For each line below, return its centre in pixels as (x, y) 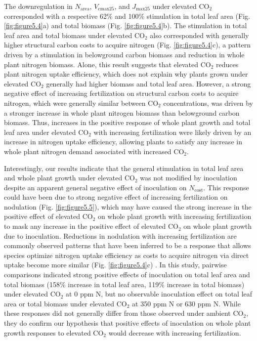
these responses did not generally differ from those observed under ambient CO (124, 313)
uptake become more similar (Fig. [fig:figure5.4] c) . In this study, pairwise (115, 265)
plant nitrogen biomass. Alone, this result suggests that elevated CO (107, 64)
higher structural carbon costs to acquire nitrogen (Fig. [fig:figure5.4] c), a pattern (127, 45)
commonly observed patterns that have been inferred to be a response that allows (128, 245)
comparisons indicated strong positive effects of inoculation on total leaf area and (127, 275)
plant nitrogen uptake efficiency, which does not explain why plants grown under (126, 74)
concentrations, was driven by (208, 103)
